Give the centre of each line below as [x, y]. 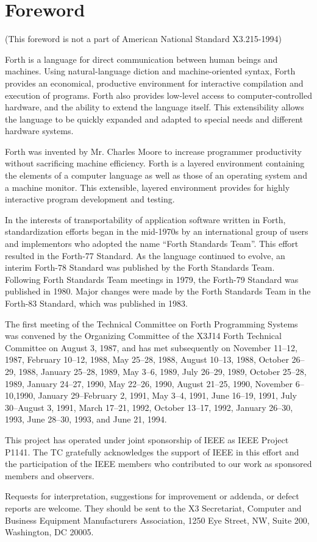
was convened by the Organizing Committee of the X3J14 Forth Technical [143, 336]
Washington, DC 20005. [49, 532]
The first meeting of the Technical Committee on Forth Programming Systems [151, 323]
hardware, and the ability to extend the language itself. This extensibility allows [155, 107]
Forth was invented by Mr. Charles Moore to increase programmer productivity [153, 151]
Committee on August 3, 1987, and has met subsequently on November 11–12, [151, 347]
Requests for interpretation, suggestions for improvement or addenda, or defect [152, 496]
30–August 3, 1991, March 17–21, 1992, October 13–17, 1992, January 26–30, [149, 407]
